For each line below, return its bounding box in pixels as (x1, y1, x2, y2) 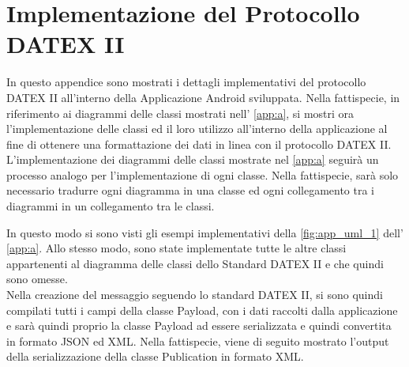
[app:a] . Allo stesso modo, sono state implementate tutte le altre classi (6, 240, 347, 256)
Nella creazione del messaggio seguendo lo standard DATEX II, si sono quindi (6, 286, 383, 303)
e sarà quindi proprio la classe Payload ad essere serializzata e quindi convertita (6, 317, 392, 334)
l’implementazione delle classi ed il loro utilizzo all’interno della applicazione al (6, 120, 388, 137)
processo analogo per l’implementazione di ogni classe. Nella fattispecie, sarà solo (6, 166, 399, 183)
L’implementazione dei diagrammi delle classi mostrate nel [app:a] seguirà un (6, 151, 379, 168)
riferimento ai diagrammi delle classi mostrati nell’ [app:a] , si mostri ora (6, 104, 355, 121)
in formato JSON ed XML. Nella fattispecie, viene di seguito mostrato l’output (6, 332, 389, 349)
